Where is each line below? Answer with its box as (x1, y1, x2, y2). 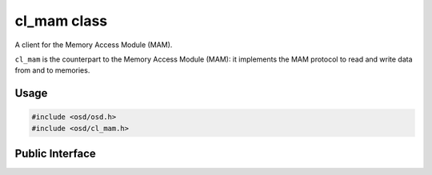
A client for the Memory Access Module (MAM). (14, 40, 173, 50)
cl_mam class (14, 12, 108, 30)
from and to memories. (14, 66, 90, 75)
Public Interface (14, 147, 96, 161)
